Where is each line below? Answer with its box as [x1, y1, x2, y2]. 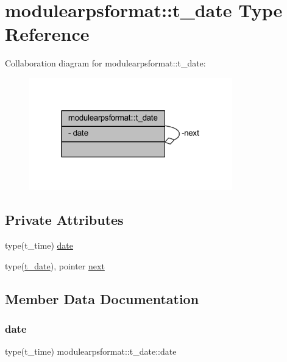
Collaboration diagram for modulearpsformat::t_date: [5, 57, 206, 69]
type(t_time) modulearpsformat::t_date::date [5, 345, 177, 358]
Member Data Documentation [5, 289, 199, 308]
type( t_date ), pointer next [5, 259, 105, 272]
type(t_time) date [5, 238, 74, 251]
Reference [5, 21, 90, 46]
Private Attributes [5, 210, 124, 229]
